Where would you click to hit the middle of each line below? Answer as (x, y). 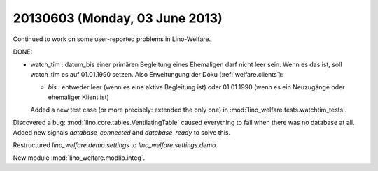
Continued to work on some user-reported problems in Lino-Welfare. (112, 39)
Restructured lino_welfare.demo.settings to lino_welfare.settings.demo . (115, 145)
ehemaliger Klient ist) (79, 97)
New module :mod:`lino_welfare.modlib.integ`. (79, 158)
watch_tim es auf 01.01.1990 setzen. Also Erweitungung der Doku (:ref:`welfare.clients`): (157, 74)
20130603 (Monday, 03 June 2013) (118, 18)
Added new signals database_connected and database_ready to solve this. (122, 132)
